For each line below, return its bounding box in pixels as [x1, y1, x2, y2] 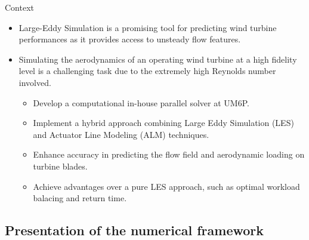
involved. [18, 76, 51, 88]
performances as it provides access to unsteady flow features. [18, 33, 241, 45]
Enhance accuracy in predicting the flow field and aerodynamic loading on [33, 148, 305, 161]
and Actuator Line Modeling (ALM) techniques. [33, 128, 209, 140]
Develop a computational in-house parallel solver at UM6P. [33, 96, 249, 109]
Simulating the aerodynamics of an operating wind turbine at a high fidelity [18, 53, 297, 65]
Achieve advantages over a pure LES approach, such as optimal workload [33, 180, 300, 192]
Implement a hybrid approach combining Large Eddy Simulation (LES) [33, 116, 294, 129]
